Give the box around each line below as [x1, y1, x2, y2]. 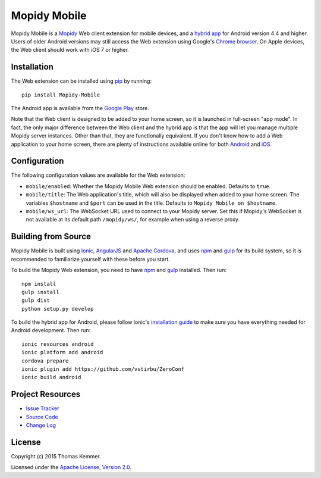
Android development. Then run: [11, 327, 91, 334]
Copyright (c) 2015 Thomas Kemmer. [11, 453, 101, 460]
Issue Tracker [26, 405, 59, 412]
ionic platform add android [21, 349, 103, 356]
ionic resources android [21, 340, 94, 348]
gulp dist [21, 297, 50, 304]
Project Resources [11, 389, 81, 399]
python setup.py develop [21, 305, 94, 312]
